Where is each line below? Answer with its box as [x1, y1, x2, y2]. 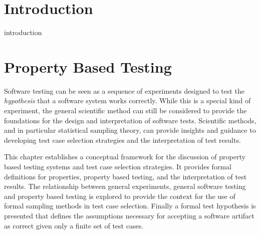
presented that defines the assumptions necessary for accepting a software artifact [4, 210, 254, 220]
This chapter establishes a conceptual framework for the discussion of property [4, 151, 245, 162]
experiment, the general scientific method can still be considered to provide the [4, 105, 247, 116]
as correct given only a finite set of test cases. [4, 220, 144, 230]
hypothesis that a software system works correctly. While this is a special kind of [4, 95, 251, 106]
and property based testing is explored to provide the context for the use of [4, 190, 235, 201]
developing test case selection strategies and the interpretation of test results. [4, 134, 241, 145]
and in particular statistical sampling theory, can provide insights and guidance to [4, 125, 256, 135]
